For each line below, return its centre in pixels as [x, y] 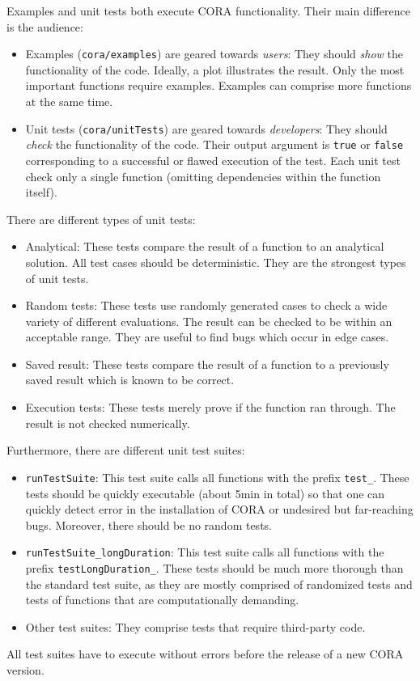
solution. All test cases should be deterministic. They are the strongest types [216, 262]
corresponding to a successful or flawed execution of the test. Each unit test [213, 160]
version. [25, 669]
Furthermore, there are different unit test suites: [126, 450]
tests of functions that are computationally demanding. [162, 600]
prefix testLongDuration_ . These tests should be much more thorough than [214, 567]
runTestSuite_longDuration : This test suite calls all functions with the [205, 552]
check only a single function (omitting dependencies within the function [203, 176]
